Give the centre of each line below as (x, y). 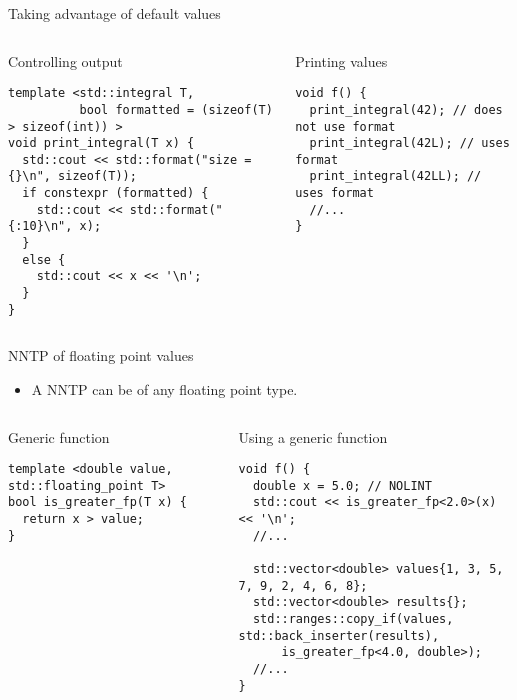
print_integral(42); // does (406, 109)
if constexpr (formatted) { (115, 193)
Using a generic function (313, 436)
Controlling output (65, 60)
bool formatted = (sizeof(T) (176, 109)
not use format (345, 126)
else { (44, 259)
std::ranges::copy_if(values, (353, 619)
